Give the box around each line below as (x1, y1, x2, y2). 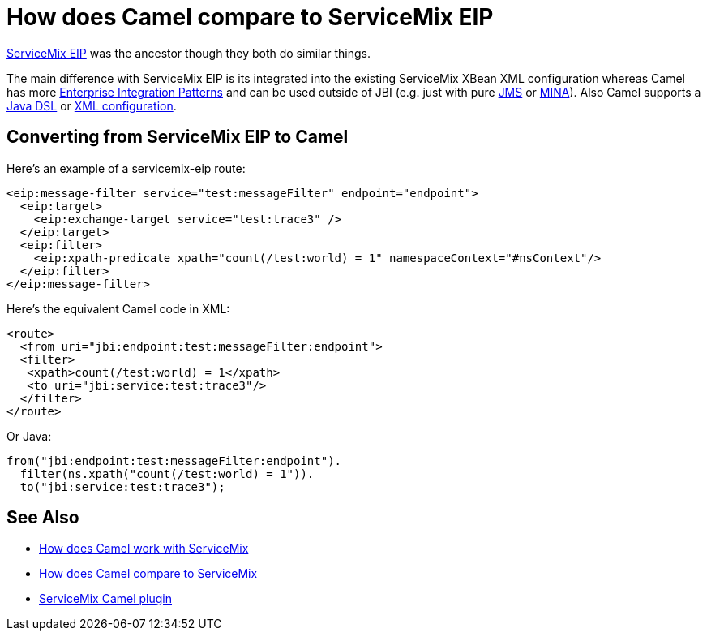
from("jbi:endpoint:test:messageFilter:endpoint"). (6, 454, 342, 467)
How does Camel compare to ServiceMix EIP (6, 3, 494, 31)
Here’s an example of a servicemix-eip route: (6, 161, 246, 175)
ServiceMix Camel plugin (39, 592, 173, 606)
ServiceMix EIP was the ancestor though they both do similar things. (6, 45, 371, 60)
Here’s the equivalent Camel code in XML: (6, 301, 230, 316)
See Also (6, 507, 79, 528)
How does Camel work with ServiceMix (39, 541, 249, 556)
